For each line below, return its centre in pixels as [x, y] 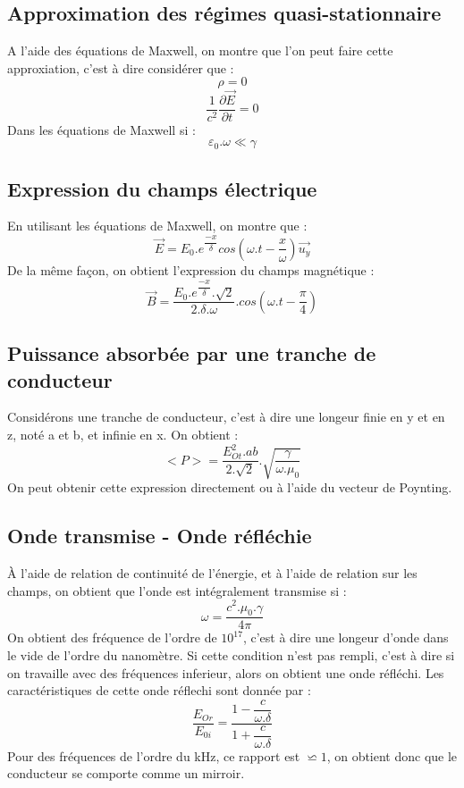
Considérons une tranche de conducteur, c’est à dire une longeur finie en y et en [226, 417]
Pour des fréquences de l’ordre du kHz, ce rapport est [154, 755]
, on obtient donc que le [392, 755]
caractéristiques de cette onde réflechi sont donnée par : [159, 690]
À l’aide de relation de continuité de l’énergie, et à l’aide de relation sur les [212, 573]
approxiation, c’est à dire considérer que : [121, 67]
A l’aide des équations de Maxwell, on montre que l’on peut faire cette [200, 50]
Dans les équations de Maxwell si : [101, 129]
